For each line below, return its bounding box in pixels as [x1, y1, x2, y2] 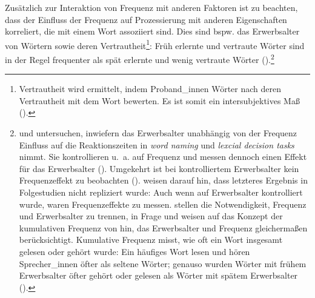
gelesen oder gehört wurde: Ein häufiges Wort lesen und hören [19, 245, 250, 257]
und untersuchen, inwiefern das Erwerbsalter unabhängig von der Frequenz [19, 127, 297, 139]
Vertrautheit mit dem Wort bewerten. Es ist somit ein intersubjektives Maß [19, 94, 300, 107]
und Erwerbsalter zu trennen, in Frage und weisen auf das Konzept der [19, 210, 283, 222]
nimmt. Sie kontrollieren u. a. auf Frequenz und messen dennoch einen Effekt [19, 150, 307, 163]
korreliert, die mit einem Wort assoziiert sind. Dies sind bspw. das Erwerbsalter [5, 25, 300, 38]
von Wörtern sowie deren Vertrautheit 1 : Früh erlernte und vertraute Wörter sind [5, 37, 305, 51]
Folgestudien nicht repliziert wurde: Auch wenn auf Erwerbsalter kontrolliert [19, 186, 303, 199]
